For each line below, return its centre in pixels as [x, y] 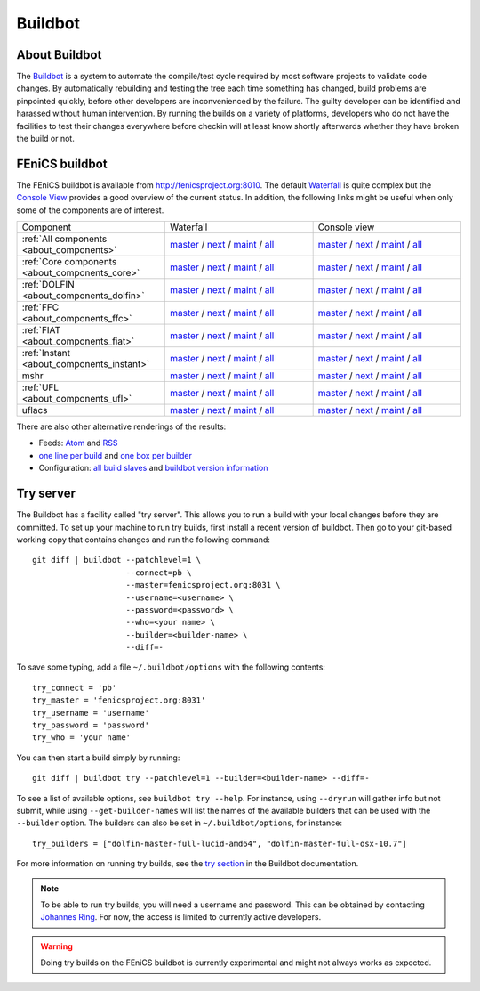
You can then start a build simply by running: [98, 758]
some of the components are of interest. [90, 210]
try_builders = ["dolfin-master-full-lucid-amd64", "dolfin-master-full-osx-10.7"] [220, 843]
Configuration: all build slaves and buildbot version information [153, 468]
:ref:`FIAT [41, 330]
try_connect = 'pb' [75, 687]
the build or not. [45, 139]
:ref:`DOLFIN [48, 285]
